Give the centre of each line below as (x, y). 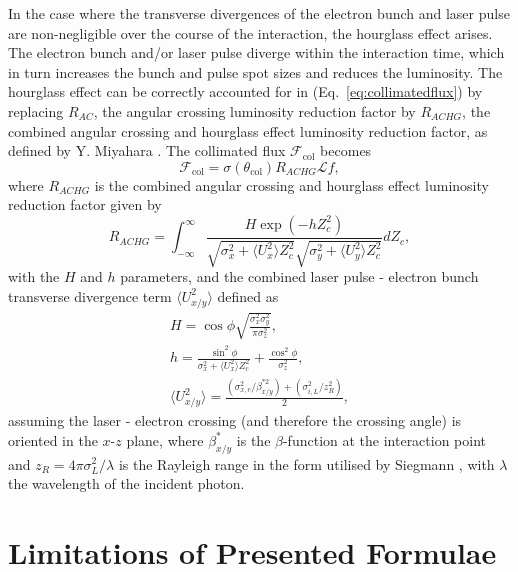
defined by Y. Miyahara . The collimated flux (147, 150)
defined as (248, 295)
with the (34, 276)
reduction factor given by (85, 204)
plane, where (165, 439)
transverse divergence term (90, 295)
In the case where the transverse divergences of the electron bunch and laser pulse (259, 13)
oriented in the (53, 439)
